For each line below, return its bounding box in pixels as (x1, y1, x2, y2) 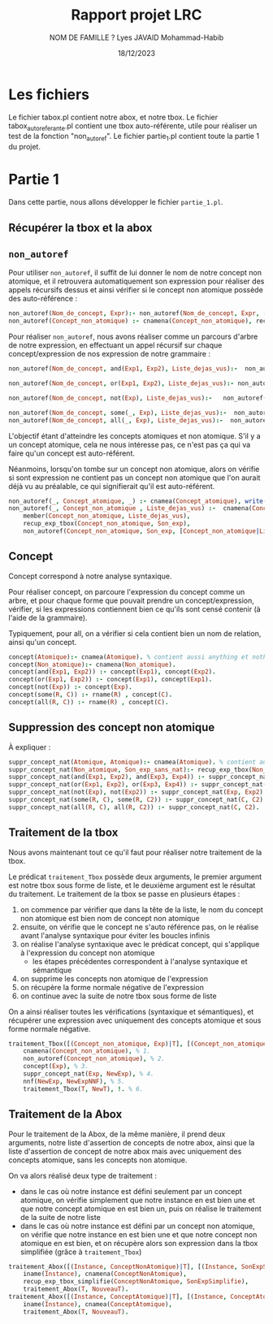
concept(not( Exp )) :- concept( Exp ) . (8, 683, 132, 691)
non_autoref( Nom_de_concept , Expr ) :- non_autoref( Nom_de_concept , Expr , (8, 309, 260, 318)
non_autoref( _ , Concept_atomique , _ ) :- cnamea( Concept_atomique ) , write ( (8, 497, 267, 505)
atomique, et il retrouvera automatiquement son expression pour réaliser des (8, 276, 265, 286)
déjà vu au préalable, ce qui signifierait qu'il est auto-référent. (8, 481, 215, 491)
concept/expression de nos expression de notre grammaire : (8, 349, 211, 359)
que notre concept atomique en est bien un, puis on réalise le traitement (19, 1204, 262, 1214)
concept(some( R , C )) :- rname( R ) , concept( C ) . (8, 690, 173, 699)
